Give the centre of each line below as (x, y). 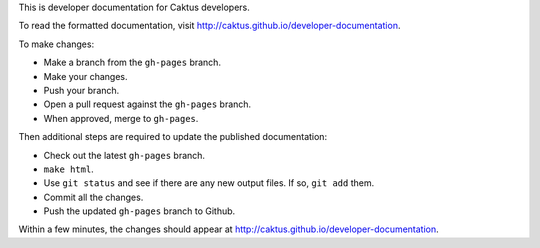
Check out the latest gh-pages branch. (124, 155)
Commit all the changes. (93, 197)
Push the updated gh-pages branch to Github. (139, 211)
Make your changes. (86, 76)
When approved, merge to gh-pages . (121, 118)
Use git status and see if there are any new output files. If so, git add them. (209, 183)
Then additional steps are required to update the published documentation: (173, 137)
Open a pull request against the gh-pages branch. (147, 104)
